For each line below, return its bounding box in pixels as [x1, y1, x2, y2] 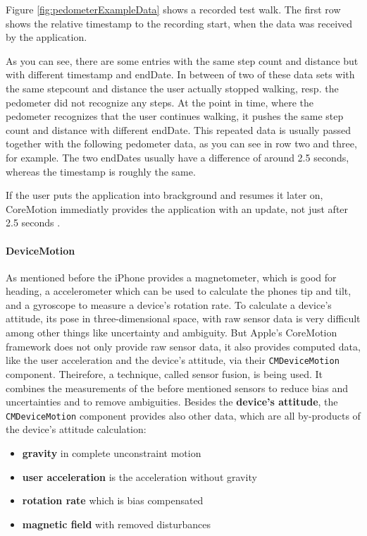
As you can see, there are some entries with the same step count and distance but [6, 53, 359, 68]
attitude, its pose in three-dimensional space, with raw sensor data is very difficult [6, 311, 361, 326]
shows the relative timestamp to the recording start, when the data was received [6, 16, 353, 30]
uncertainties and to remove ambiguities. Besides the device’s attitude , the [6, 394, 338, 409]
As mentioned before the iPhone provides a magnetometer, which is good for [6, 269, 337, 284]
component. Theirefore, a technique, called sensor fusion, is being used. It [6, 366, 323, 381]
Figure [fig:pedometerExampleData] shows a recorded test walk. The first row [6, 2, 341, 16]
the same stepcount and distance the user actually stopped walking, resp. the [6, 80, 339, 95]
